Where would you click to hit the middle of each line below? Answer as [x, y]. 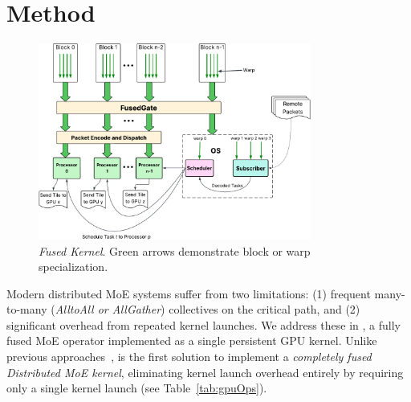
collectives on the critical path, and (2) [265, 309]
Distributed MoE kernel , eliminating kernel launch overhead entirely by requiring [205, 372]
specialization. [73, 267]
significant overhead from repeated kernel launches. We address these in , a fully [203, 324]
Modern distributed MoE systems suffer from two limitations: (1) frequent [189, 293]
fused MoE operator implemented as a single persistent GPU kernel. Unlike [192, 340]
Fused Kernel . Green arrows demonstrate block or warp [175, 250]
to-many [27, 309]
